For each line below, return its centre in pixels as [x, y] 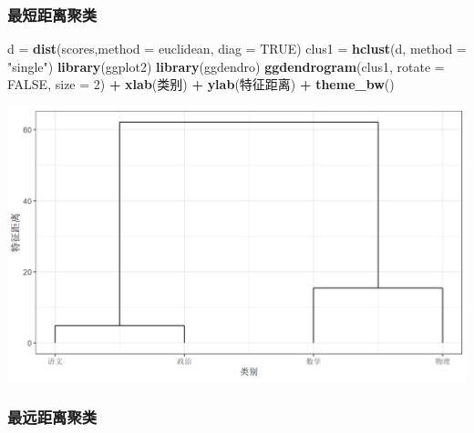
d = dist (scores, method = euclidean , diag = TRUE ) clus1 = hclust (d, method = [237, 49]
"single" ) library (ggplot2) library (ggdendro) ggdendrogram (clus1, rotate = [226, 66]
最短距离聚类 [52, 14]
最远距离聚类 [52, 416]
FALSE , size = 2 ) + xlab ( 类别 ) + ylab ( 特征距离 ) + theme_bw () [201, 84]
